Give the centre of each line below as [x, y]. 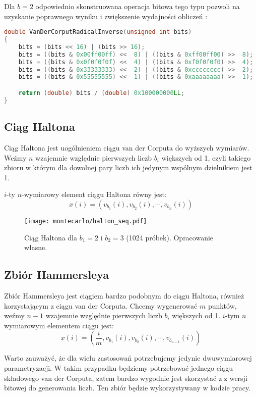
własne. [36, 247]
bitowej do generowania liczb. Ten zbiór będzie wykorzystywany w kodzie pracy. [127, 388]
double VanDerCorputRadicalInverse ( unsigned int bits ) [98, 32]
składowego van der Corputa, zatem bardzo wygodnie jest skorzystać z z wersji [126, 378]
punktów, [222, 305]
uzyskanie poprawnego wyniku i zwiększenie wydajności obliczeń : [106, 16]
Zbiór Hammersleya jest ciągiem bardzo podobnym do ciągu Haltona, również [124, 295]
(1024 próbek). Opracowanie [170, 237]
